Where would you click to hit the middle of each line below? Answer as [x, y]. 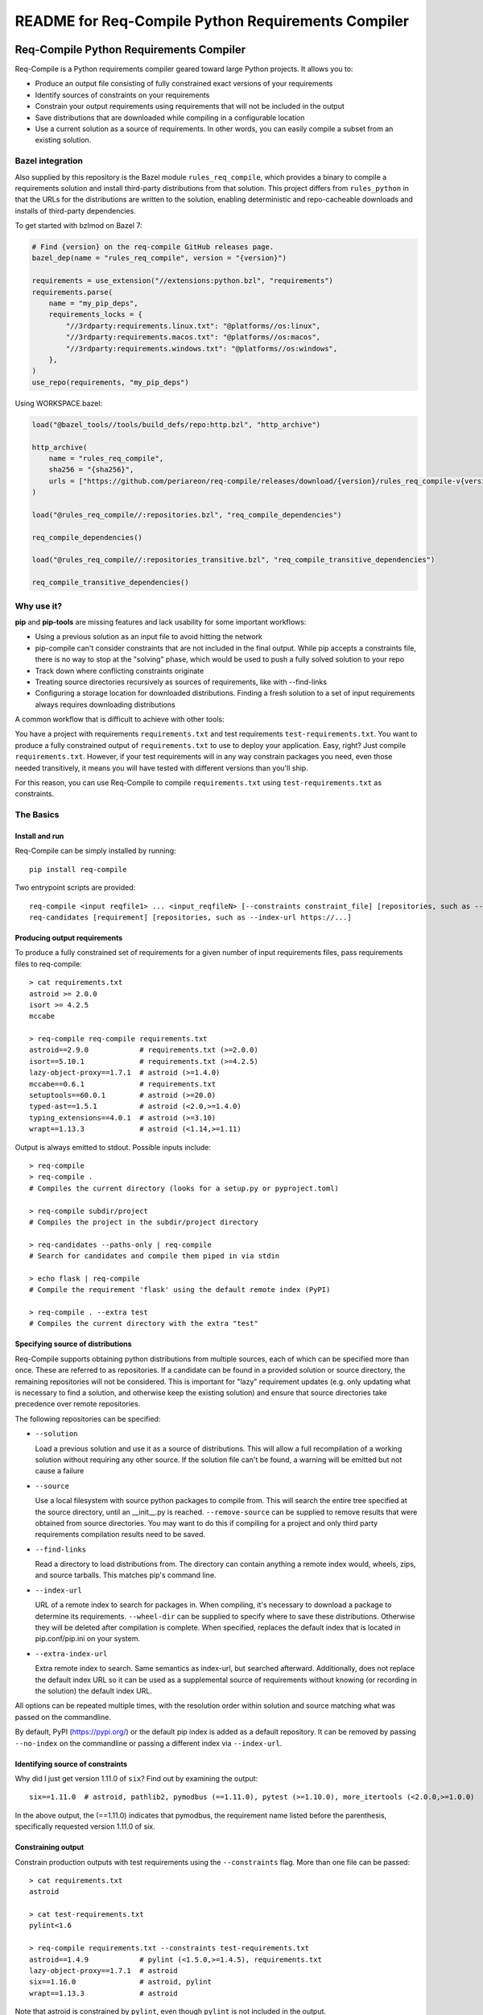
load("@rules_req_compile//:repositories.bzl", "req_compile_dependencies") [187, 515]
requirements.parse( [72, 292]
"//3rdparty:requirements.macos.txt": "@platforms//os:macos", [193, 337]
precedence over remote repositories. [78, 1404]
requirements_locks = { [95, 315]
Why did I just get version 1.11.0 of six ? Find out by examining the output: [136, 1778]
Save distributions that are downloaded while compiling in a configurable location [170, 118]
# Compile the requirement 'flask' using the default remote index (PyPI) [180, 1290]
